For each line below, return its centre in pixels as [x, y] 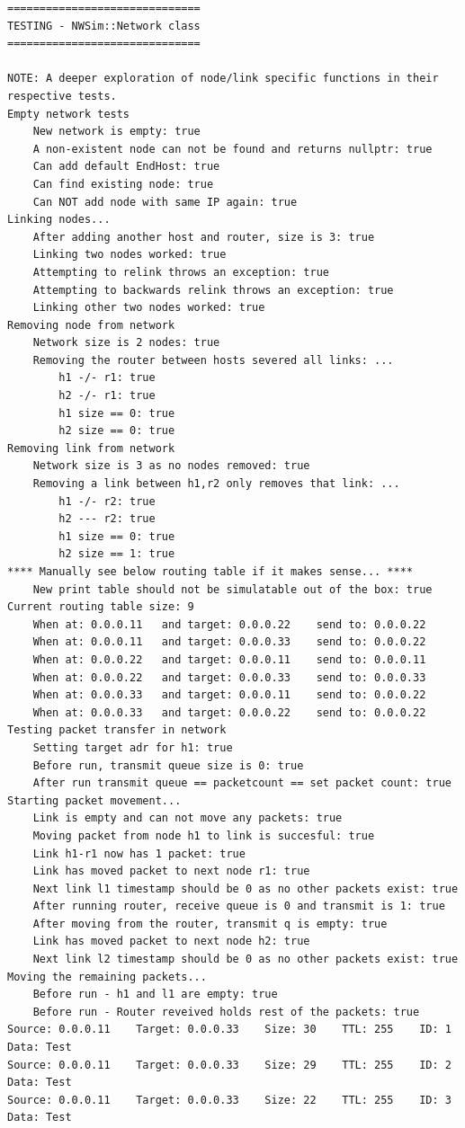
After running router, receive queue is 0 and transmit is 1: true [239, 906]
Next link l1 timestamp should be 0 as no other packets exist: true [246, 888]
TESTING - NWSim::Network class [104, 26]
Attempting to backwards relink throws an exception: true [213, 290]
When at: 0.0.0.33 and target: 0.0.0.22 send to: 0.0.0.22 [229, 712]
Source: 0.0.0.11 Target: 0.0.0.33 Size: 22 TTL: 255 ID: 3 [229, 1100]
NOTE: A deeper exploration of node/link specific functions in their [223, 79]
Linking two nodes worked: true [130, 255]
